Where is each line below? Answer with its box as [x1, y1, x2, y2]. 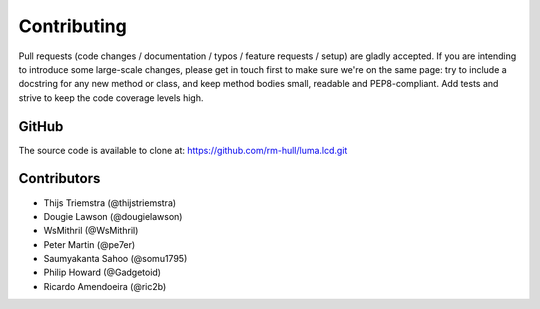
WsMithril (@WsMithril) [43, 225, 139, 237]
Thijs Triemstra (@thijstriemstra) [43, 196, 177, 209]
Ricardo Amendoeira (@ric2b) [43, 280, 167, 292]
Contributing [18, 15, 127, 37]
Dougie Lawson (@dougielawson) [43, 210, 183, 222]
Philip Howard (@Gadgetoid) [43, 266, 162, 279]
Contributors [18, 170, 101, 187]
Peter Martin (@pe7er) [43, 238, 136, 250]
